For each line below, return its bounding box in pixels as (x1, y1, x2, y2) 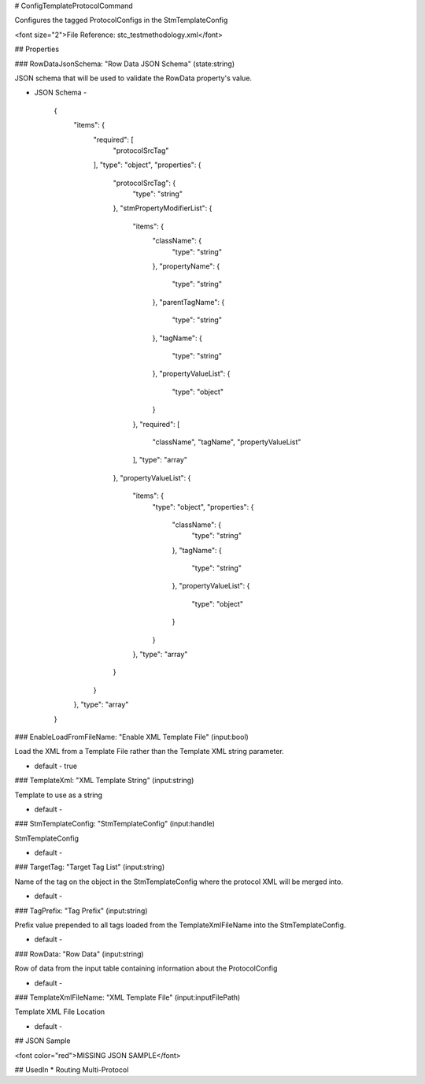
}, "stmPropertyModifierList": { (113, 203, 213, 213)
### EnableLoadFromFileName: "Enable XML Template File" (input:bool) (14, 732, 249, 741)
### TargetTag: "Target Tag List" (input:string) (14, 863, 165, 872)
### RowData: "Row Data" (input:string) (14, 949, 145, 959)
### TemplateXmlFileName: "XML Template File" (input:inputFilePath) (14, 993, 241, 1002)
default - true (34, 761, 78, 770)
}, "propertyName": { (152, 262, 220, 271)
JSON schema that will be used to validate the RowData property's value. (14, 73, 252, 83)
